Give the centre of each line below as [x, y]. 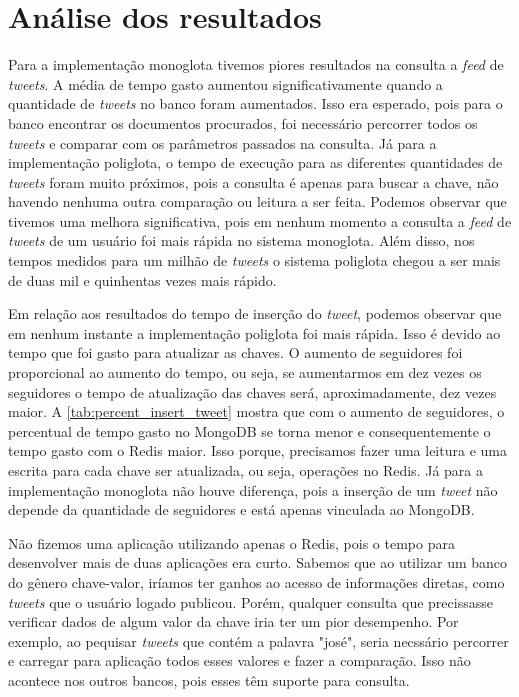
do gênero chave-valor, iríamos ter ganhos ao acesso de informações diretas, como [256, 581]
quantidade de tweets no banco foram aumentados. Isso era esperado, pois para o [255, 103]
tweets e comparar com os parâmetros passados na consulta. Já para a [222, 142]
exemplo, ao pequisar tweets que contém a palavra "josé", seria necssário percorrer [258, 640]
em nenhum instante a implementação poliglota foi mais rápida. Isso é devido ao [254, 332]
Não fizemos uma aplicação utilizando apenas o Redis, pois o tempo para [231, 542]
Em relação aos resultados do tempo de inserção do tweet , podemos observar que [255, 313]
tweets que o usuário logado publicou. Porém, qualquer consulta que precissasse [250, 601]
